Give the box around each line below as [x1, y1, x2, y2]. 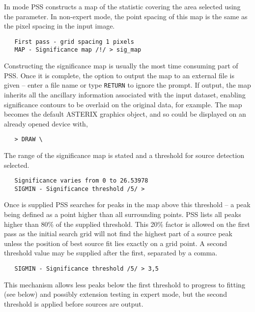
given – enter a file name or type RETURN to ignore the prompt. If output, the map [4, 80, 251, 90]
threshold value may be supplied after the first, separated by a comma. [4, 248, 218, 258]
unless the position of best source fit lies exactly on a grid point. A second [4, 238, 227, 248]
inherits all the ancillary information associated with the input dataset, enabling [4, 89, 246, 99]
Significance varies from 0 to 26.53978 [14, 177, 148, 185]
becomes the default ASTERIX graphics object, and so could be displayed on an [4, 109, 246, 119]
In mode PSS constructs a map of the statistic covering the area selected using [4, 1, 241, 11]
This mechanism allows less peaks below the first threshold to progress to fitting [4, 279, 245, 289]
